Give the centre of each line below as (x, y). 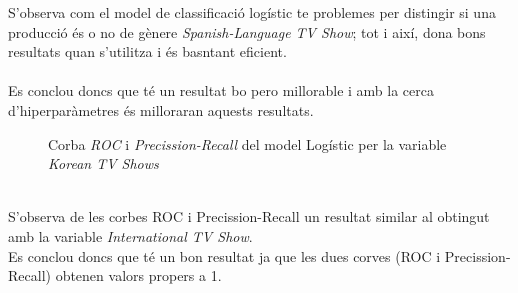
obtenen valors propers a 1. (138, 275)
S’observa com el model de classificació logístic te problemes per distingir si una (252, 12)
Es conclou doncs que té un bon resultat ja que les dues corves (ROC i (224, 255)
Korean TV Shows (103, 163)
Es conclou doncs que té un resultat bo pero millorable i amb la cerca (221, 90)
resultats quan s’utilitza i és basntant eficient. (147, 51)
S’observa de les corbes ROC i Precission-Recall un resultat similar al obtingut (249, 216)
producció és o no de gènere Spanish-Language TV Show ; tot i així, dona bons (247, 31)
